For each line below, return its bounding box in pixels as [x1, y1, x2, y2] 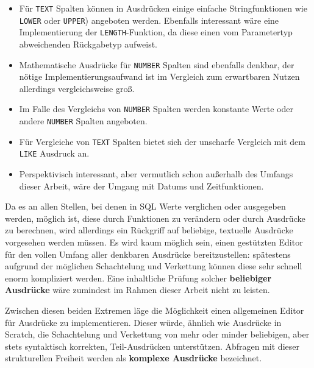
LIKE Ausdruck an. [19, 147, 90, 160]
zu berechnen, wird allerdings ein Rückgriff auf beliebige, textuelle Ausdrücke [5, 224, 293, 236]
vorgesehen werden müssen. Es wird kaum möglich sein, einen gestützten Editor [5, 236, 303, 248]
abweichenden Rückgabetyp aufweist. [19, 37, 158, 50]
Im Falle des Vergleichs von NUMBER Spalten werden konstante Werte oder [19, 102, 293, 115]
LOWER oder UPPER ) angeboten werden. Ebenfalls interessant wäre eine [19, 13, 279, 26]
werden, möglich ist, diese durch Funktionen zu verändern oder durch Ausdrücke [5, 211, 305, 224]
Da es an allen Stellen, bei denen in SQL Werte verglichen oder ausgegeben [5, 200, 286, 213]
